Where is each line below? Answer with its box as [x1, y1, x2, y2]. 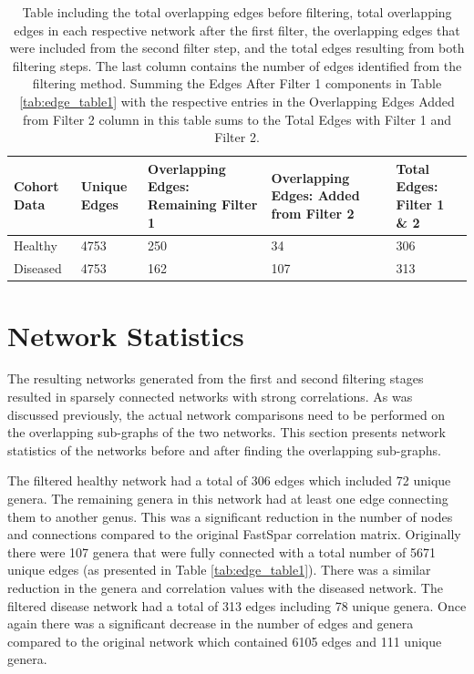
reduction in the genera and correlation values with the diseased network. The [7, 577, 443, 597]
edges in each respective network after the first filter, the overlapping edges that [14, 20, 460, 39]
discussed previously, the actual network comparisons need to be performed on [7, 404, 446, 424]
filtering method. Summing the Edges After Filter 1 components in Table [32, 74, 442, 93]
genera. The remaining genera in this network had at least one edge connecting [7, 489, 448, 507]
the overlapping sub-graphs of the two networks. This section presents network [7, 423, 446, 442]
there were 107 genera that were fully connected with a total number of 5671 [7, 542, 436, 561]
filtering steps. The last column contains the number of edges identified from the [12, 56, 462, 75]
